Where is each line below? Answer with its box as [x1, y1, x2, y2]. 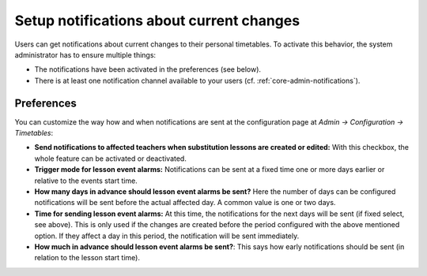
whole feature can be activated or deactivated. [34, 154, 187, 163]
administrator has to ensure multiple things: [14, 50, 157, 59]
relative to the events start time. [34, 176, 138, 185]
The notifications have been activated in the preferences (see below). [34, 65, 261, 74]
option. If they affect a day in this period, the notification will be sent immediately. [34, 231, 300, 241]
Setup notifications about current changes [14, 12, 300, 29]
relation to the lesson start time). [34, 253, 140, 263]
